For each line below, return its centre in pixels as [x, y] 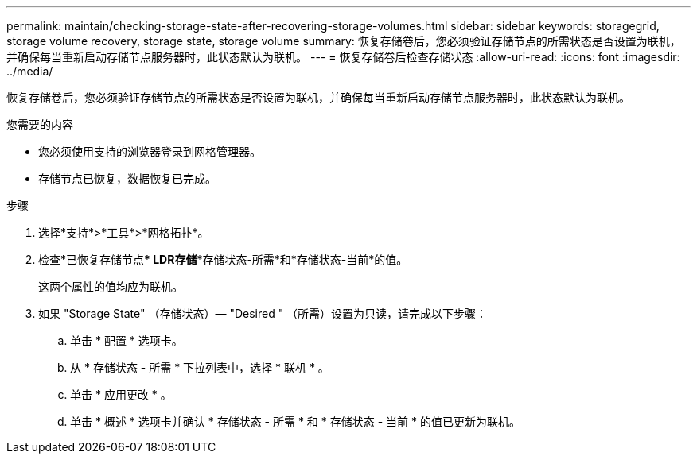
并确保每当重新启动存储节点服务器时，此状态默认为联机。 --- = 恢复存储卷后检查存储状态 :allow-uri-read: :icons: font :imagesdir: [343, 57]
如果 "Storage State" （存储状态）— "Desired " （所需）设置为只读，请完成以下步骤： [263, 313]
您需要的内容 [40, 124]
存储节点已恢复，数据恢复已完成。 [127, 178]
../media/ [30, 71]
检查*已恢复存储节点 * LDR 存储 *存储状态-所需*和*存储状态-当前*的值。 [223, 259]
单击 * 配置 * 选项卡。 [127, 340]
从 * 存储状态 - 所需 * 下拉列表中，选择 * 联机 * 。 [200, 367]
